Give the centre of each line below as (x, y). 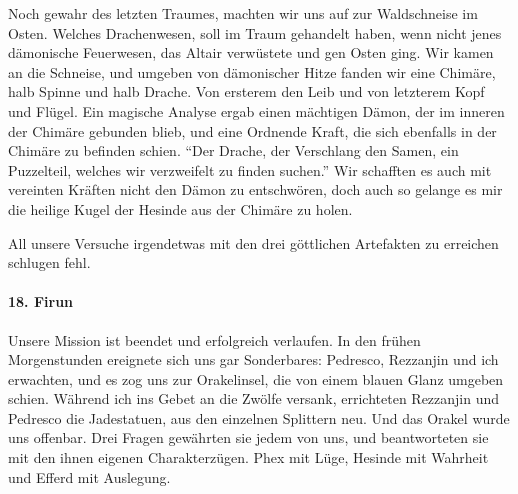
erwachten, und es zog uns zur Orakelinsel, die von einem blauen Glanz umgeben (256, 378)
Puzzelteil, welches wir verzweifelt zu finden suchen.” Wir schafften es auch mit (250, 169)
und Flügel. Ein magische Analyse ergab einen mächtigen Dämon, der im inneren (256, 110)
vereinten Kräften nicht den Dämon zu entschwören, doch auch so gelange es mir (255, 189)
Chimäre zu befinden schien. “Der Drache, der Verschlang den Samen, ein (233, 150)
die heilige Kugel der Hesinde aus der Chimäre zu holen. (180, 208)
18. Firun (41, 301)
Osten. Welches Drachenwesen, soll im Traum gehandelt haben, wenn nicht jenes (255, 32)
